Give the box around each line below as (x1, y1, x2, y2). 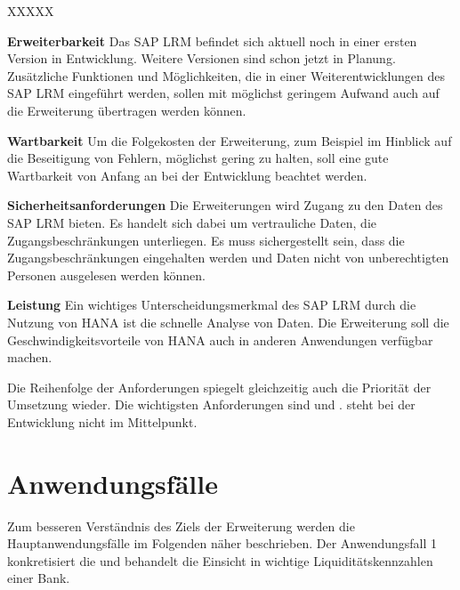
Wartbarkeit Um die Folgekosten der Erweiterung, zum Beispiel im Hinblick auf (7, 131, 452, 150)
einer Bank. (7, 569, 70, 587)
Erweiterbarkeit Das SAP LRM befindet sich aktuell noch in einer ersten (7, 31, 417, 50)
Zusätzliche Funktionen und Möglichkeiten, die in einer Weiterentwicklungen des (7, 66, 446, 85)
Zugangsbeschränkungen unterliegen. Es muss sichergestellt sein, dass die (7, 230, 405, 249)
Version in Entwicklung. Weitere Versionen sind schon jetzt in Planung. (7, 49, 396, 68)
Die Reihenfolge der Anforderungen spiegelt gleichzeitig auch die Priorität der (7, 377, 432, 396)
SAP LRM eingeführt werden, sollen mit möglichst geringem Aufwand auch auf (7, 84, 440, 102)
